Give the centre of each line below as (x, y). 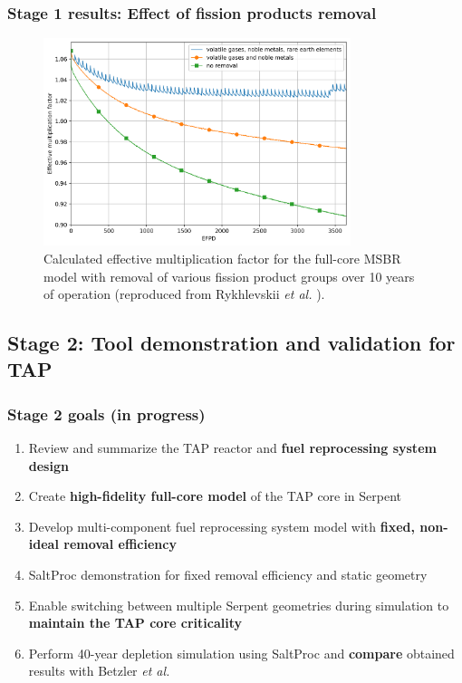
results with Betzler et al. (99, 671)
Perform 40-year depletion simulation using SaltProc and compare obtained (241, 653)
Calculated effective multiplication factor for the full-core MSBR (222, 258)
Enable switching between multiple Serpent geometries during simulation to (239, 605)
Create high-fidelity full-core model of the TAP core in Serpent (215, 496)
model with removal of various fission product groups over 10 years (229, 276)
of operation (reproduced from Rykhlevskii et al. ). (184, 294)
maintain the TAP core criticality (135, 623)
